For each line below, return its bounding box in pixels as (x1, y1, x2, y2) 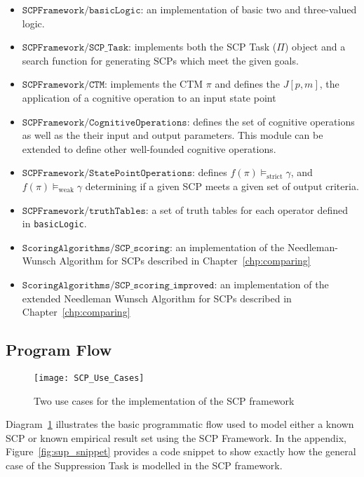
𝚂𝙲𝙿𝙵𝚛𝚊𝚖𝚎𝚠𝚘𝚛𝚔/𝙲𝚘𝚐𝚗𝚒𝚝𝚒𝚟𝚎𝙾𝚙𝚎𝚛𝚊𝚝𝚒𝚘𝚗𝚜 (22, 117, 187, 128)
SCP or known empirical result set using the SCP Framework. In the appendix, (6, 430, 346, 445)
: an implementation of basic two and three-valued (140, 2, 357, 16)
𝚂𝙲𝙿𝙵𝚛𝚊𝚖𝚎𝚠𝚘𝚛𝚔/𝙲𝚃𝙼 (22, 80, 105, 90)
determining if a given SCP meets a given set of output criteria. (85, 178, 359, 193)
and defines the (215, 76, 281, 91)
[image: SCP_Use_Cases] (34, 372, 144, 383)
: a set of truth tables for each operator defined (145, 202, 348, 217)
